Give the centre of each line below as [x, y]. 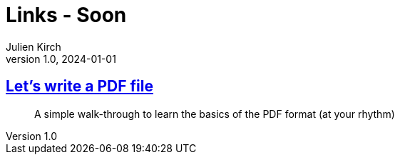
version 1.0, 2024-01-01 [61, 59]
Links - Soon [66, 15]
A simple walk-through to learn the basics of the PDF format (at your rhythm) [215, 114]
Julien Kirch [34, 46]
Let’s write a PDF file [80, 86]
